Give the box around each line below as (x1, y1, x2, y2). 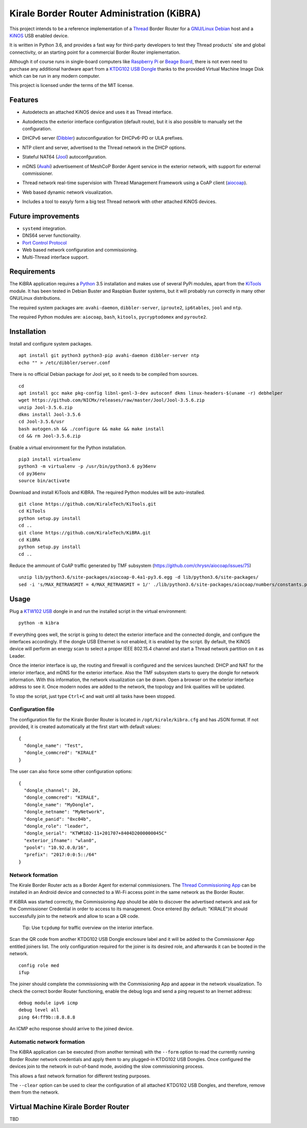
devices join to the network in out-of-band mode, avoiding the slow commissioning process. (9, 1064, 204, 1070)
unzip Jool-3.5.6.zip (18, 404, 73, 410)
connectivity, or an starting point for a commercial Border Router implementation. (9, 49, 181, 55)
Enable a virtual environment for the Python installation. (9, 444, 126, 450)
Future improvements (9, 212, 80, 220)
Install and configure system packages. (9, 341, 93, 347)
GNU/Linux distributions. (9, 295, 61, 301)
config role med (18, 962, 59, 968)
